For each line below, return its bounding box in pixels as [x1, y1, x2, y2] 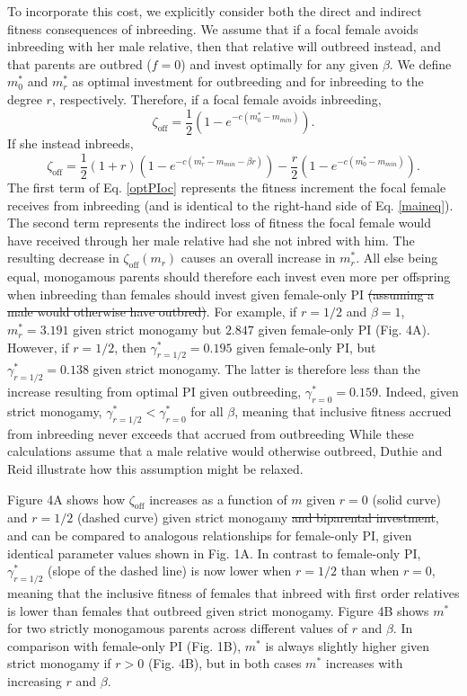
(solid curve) [372, 489, 441, 508]
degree [7, 89, 42, 108]
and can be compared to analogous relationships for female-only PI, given [7, 526, 412, 544]
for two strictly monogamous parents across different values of [7, 619, 348, 638]
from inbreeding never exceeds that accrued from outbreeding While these [7, 424, 414, 442]
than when [340, 561, 400, 580]
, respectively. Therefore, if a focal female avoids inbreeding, [51, 89, 382, 108]
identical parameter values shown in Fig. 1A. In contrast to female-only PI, [7, 543, 421, 562]
